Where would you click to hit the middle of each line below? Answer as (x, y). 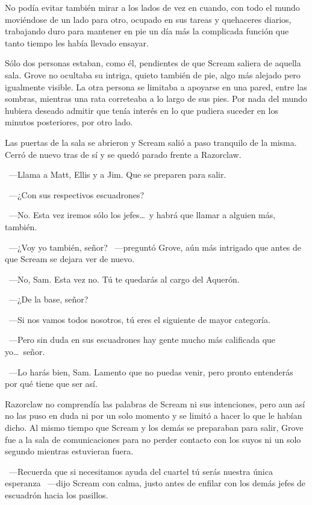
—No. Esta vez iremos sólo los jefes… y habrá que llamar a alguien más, (142, 215)
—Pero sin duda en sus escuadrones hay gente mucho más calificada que (142, 340)
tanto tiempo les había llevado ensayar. (77, 42)
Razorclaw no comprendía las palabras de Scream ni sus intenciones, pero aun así (155, 403)
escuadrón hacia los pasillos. (57, 495)
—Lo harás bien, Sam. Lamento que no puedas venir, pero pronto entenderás (151, 372)
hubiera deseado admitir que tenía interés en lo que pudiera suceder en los (142, 110)
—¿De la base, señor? (48, 299)
